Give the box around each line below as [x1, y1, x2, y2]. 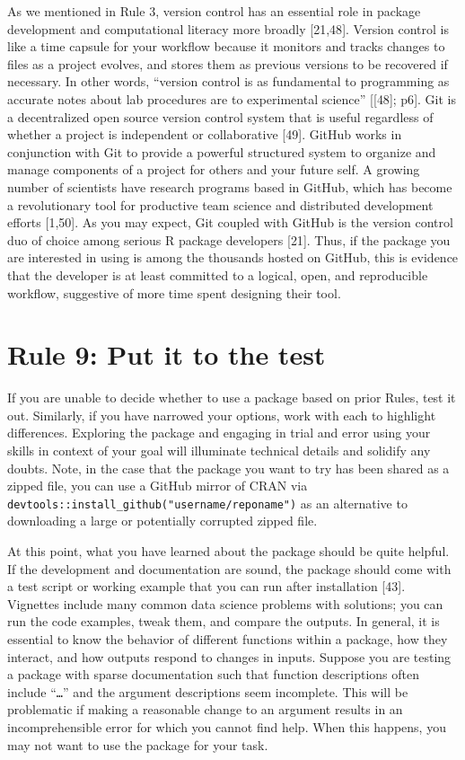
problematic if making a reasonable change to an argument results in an [7, 700, 403, 719]
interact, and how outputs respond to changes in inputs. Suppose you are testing [7, 647, 452, 666]
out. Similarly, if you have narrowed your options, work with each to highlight [7, 405, 436, 424]
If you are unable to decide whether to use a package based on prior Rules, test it [7, 388, 456, 407]
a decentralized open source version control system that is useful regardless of [7, 107, 434, 126]
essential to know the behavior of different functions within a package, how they [7, 630, 448, 648]
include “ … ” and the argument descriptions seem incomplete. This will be [7, 682, 408, 701]
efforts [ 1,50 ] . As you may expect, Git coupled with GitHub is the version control [7, 213, 453, 232]
